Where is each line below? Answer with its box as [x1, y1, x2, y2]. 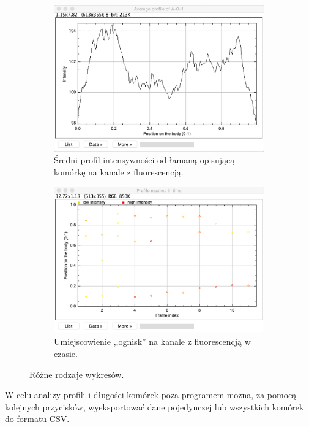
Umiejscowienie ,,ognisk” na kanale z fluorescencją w [54, 335, 251, 348]
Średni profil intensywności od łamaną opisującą [54, 153, 235, 166]
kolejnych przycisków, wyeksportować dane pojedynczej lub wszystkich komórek [5, 400, 304, 413]
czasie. [54, 347, 78, 360]
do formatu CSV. [5, 412, 70, 425]
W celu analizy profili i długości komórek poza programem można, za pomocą [5, 388, 297, 401]
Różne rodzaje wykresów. [29, 367, 124, 380]
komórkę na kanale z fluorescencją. [54, 165, 184, 178]
